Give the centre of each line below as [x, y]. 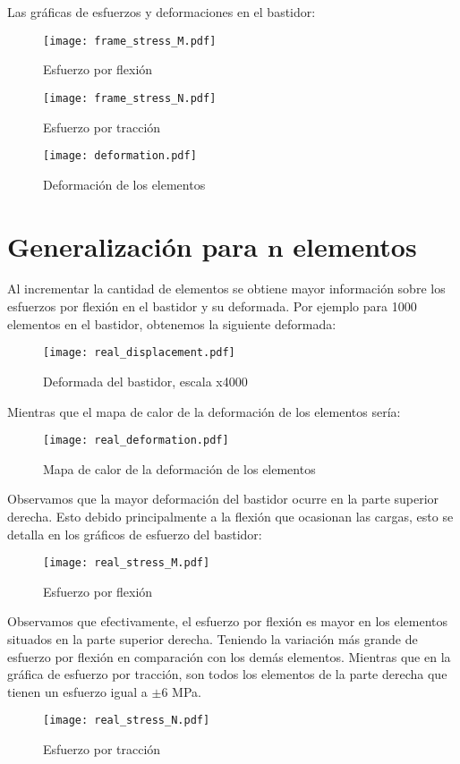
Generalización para [132, 246]
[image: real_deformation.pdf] [136, 441]
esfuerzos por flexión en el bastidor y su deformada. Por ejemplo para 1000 [212, 306]
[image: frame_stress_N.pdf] [130, 98]
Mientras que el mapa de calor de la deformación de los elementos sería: [204, 411]
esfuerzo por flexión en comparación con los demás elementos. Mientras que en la [229, 656]
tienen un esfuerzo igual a [77, 691]
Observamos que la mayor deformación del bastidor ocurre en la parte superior [223, 499]
